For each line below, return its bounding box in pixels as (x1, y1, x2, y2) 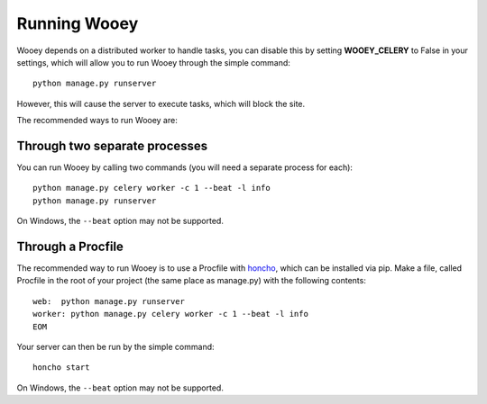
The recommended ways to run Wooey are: (16, 115, 178, 126)
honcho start (32, 363, 90, 373)
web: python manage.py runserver (32, 296, 185, 306)
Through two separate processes (16, 138, 208, 153)
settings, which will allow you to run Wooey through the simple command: (16, 57, 290, 67)
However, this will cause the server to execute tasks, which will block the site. (16, 98, 306, 109)
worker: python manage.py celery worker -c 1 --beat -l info (32, 309, 308, 319)
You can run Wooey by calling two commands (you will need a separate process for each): (16, 162, 354, 173)
